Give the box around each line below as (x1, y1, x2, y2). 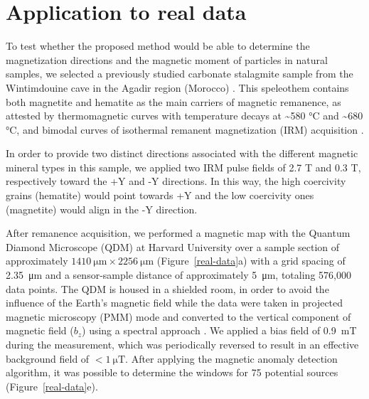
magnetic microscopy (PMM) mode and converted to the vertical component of (6, 309, 351, 324)
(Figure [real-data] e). (6, 378, 98, 393)
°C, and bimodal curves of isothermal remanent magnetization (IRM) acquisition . (6, 122, 364, 137)
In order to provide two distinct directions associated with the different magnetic (6, 146, 358, 161)
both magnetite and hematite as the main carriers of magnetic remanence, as (6, 94, 341, 109)
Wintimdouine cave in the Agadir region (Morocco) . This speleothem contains (6, 80, 349, 95)
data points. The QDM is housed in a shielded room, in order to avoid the (6, 281, 329, 296)
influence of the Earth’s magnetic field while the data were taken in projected (6, 295, 343, 310)
